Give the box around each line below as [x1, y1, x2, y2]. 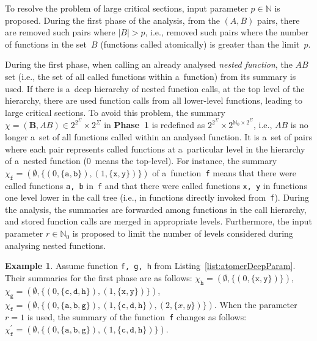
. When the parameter [214, 298, 297, 310]
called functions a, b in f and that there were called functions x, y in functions [5, 179, 307, 192]
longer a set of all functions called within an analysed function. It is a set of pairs [5, 131, 313, 143]
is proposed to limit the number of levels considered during [72, 227, 293, 240]
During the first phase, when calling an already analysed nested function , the [5, 58, 293, 71]
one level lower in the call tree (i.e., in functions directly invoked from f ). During [5, 191, 310, 204]
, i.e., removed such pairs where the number [145, 26, 308, 38]
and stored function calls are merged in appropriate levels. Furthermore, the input [5, 215, 312, 228]
